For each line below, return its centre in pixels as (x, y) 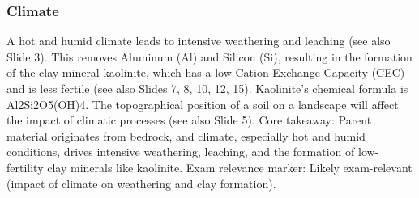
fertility (25, 167)
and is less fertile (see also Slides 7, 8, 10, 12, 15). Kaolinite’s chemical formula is (207, 88)
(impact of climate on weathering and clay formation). (141, 183)
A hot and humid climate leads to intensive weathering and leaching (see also (199, 41)
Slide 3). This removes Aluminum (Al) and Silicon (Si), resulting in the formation (209, 56)
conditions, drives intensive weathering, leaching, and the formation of (181, 152)
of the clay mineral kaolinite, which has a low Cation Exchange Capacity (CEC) (206, 72)
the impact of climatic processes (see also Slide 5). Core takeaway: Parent (189, 120)
